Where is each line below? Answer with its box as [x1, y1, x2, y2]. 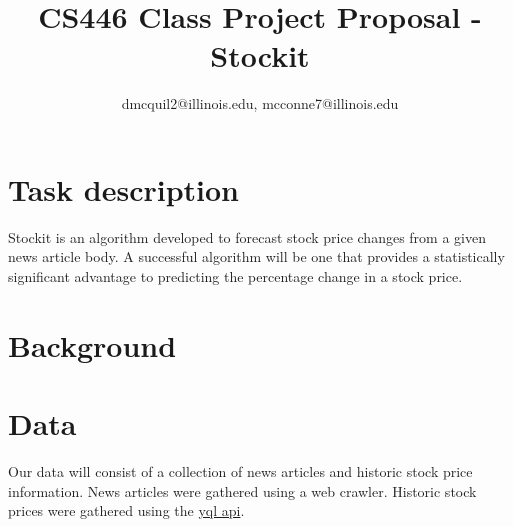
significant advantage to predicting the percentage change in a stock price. [8, 266, 463, 287]
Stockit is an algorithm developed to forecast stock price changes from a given [8, 226, 486, 247]
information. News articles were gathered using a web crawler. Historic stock [8, 480, 477, 501]
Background [8, 324, 177, 365]
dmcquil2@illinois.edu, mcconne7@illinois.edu [121, 93, 399, 114]
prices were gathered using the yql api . [8, 500, 245, 521]
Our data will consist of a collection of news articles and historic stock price [8, 461, 473, 482]
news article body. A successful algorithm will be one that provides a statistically [8, 246, 505, 267]
